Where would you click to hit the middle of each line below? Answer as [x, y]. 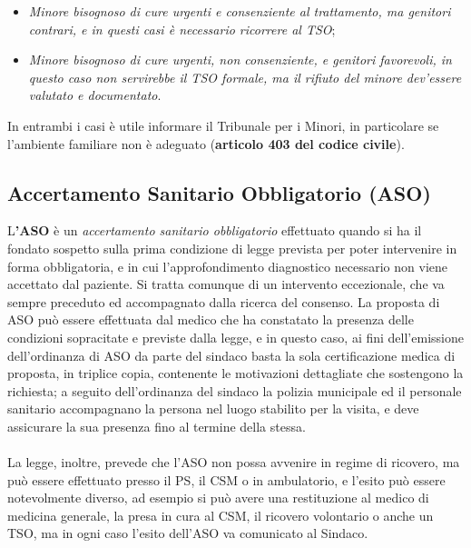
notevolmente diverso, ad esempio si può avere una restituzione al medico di [218, 498]
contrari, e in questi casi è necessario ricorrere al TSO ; [182, 29]
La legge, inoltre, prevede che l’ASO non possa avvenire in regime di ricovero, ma [234, 462]
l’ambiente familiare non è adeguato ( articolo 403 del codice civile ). [206, 143]
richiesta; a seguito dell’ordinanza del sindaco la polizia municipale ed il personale [235, 390]
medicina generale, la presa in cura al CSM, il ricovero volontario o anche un [221, 515]
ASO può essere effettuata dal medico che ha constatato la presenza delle [211, 319]
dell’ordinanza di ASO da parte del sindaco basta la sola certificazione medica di [231, 355]
